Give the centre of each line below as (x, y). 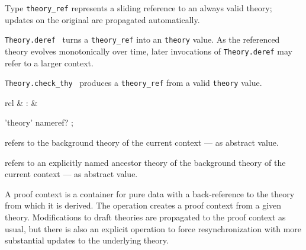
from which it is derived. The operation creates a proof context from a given (143, 205)
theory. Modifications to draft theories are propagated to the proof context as (145, 217)
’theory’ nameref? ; (39, 122)
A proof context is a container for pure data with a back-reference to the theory (150, 193)
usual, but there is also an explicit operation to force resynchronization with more (153, 228)
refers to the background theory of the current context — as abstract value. (142, 142)
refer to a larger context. (49, 62)
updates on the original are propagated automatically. (102, 19)
